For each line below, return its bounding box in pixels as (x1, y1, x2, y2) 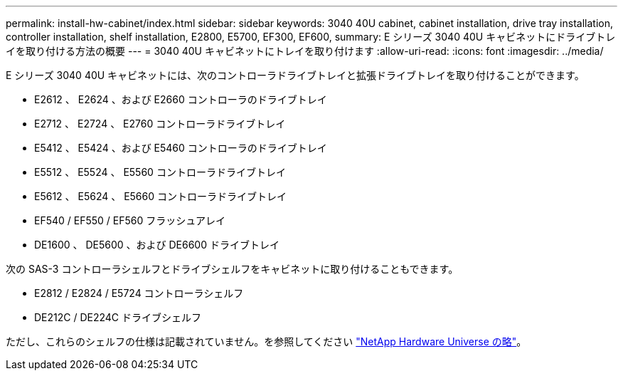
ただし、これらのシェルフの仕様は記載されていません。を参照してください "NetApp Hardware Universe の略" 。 (6, 335, 527, 348)
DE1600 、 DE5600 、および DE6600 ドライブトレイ (34, 239, 279, 251)
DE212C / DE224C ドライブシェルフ (34, 311, 202, 323)
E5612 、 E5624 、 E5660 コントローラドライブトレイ (34, 190, 287, 202)
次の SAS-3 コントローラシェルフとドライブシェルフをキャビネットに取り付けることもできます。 (6, 263, 459, 275)
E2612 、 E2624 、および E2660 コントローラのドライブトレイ (34, 93, 327, 105)
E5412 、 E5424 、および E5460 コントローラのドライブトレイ (34, 142, 327, 154)
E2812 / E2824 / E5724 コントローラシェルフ (34, 287, 244, 299)
